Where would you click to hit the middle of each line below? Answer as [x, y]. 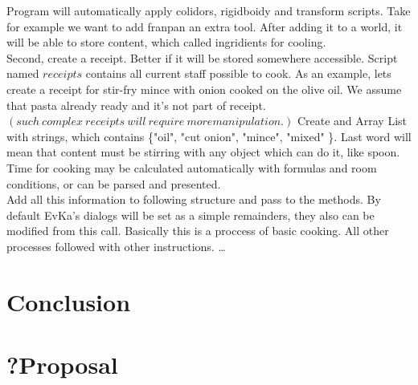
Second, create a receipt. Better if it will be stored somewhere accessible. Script [202, 57]
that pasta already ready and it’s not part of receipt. [136, 105]
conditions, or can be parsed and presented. [114, 183]
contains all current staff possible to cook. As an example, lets [238, 73]
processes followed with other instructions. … [116, 246]
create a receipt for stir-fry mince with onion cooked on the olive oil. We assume [204, 89]
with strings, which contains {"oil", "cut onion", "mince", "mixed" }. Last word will [209, 136]
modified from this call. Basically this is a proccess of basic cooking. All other [198, 231]
